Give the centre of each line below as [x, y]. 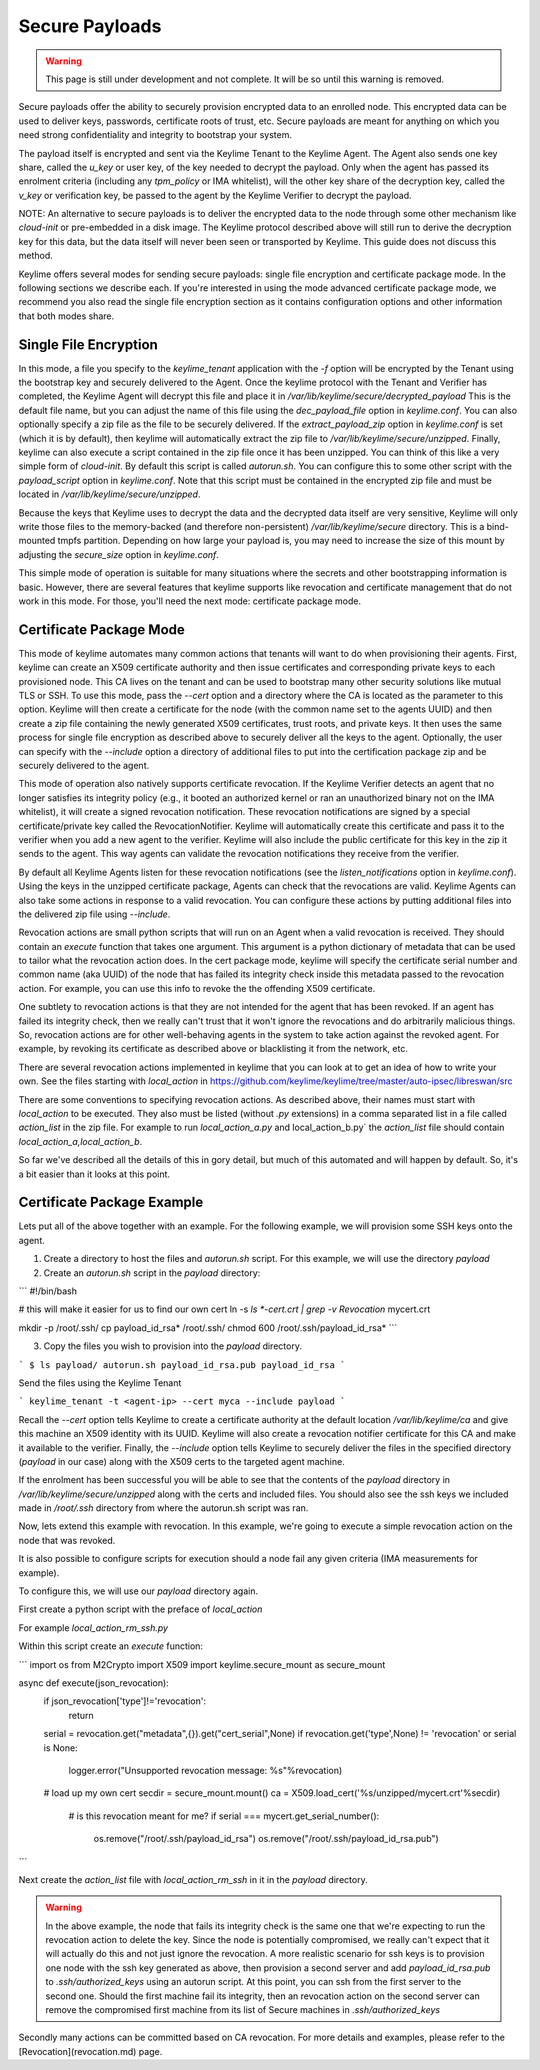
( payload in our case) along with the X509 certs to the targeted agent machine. [181, 1461]
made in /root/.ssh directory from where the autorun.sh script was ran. [163, 1508]
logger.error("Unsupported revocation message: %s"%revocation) [205, 1770]
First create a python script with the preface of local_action [140, 1609]
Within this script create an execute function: [111, 1646]
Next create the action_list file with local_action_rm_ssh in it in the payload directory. [193, 1879]
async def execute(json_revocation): [93, 1682]
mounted [37, 541]
